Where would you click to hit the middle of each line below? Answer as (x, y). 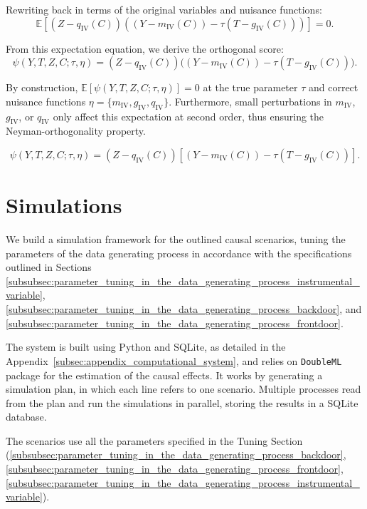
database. (26, 417)
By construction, (42, 87)
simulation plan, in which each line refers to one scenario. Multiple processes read (183, 389)
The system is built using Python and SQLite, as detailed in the (146, 347)
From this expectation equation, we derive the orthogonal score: (145, 48)
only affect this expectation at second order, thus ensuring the (188, 116)
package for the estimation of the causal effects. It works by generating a (164, 375)
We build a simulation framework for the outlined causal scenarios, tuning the (176, 239)
